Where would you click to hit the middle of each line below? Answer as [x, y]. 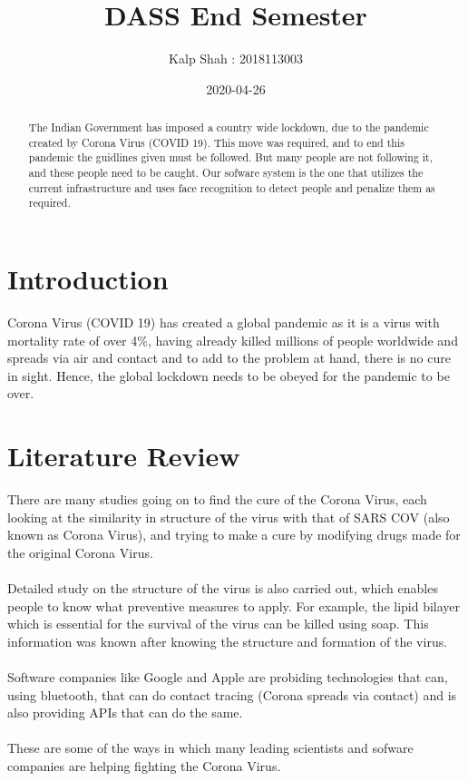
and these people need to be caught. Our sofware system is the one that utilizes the [226, 173]
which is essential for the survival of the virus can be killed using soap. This [218, 624]
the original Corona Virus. [80, 552]
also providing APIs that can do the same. [125, 713]
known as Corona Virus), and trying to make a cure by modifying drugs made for [234, 535]
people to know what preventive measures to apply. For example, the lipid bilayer [234, 605]
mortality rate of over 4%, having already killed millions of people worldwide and [233, 340]
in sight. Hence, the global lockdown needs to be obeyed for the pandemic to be [229, 375]
